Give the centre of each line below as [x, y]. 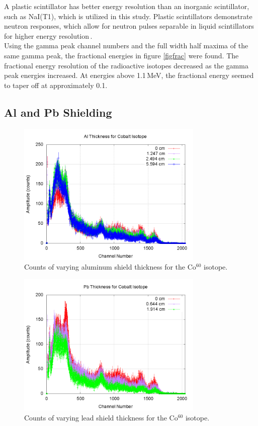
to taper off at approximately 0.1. [56, 85]
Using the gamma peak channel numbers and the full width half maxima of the [126, 46]
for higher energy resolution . [48, 35]
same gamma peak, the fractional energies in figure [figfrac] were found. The [121, 55]
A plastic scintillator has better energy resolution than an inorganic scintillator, [127, 6]
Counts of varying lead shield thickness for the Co [101, 417]
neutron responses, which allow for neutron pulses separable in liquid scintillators [129, 26]
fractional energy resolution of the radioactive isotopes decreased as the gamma [126, 65]
